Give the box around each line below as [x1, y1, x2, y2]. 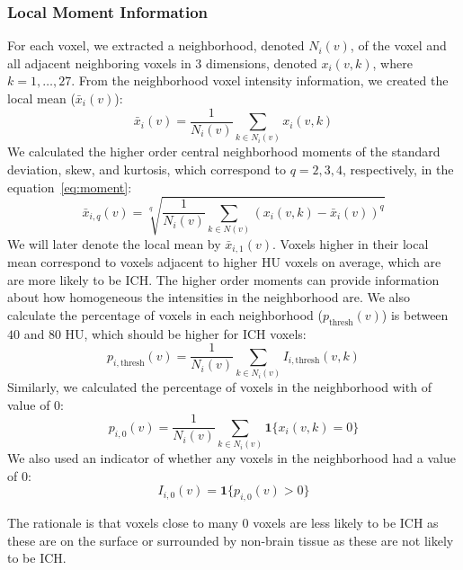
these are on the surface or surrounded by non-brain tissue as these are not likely [7, 530, 454, 549]
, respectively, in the [343, 159, 454, 178]
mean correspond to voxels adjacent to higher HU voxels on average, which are [7, 253, 441, 272]
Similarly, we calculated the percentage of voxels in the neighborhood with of [7, 378, 432, 396]
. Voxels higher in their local [272, 234, 429, 253]
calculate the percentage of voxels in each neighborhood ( [7, 305, 323, 324]
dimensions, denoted [206, 53, 317, 72]
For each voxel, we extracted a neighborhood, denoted [7, 36, 305, 55]
